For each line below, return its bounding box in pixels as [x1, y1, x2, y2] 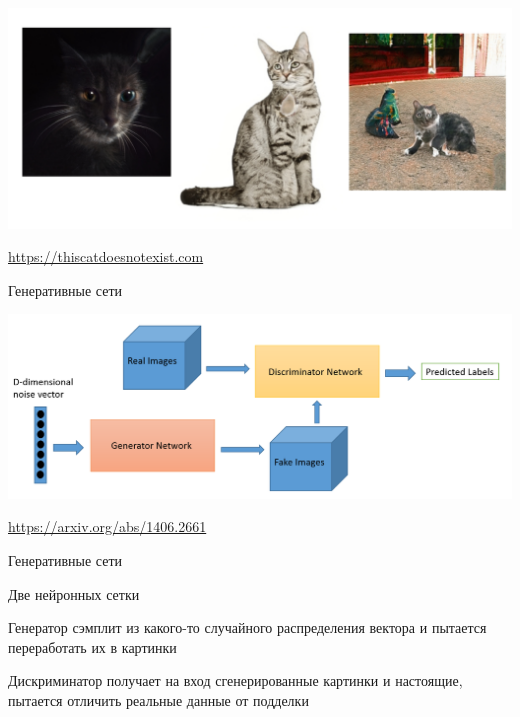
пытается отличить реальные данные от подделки [8, 690, 309, 710]
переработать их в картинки [8, 636, 177, 657]
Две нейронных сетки [8, 583, 140, 604]
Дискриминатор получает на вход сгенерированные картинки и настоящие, [8, 670, 463, 691]
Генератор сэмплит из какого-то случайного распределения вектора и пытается [8, 617, 487, 638]
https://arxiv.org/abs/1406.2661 [8, 516, 207, 537]
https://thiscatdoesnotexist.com [8, 246, 204, 267]
